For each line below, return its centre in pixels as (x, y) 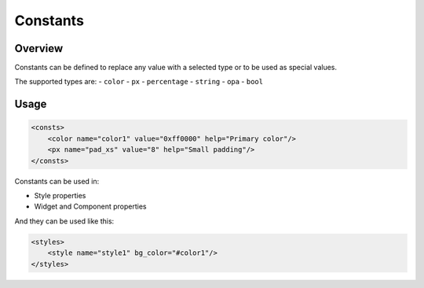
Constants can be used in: (57, 181)
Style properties (60, 196)
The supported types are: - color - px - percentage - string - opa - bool (139, 82)
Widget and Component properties (90, 207)
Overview (39, 48)
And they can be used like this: (64, 221)
